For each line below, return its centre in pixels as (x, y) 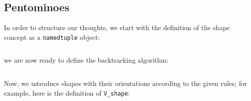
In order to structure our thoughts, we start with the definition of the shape (117, 27)
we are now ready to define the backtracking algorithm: (86, 60)
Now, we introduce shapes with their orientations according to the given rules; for (125, 83)
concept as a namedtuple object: (52, 37)
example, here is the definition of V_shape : (67, 93)
